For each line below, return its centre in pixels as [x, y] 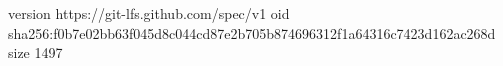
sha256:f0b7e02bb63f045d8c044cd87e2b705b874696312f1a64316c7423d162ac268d [252, 32]
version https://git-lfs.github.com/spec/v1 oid [149, 13]
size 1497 [35, 52]
